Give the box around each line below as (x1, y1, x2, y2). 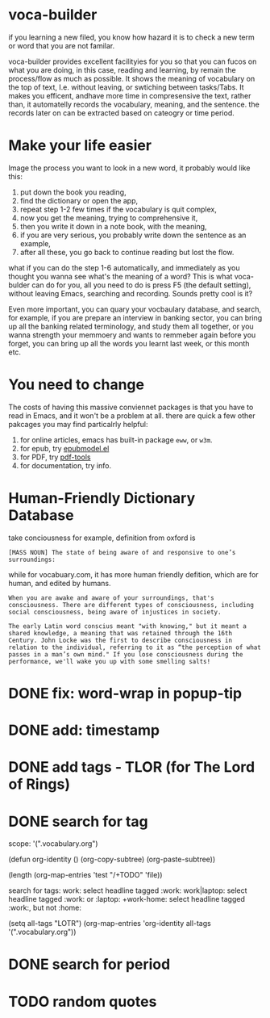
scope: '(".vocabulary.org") (8, 839, 98, 848)
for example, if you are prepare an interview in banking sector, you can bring (8, 312, 263, 322)
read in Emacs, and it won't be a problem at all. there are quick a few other (8, 410, 255, 421)
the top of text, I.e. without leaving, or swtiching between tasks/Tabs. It (8, 82, 244, 92)
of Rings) (8, 775, 71, 794)
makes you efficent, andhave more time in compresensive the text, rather (8, 90, 251, 100)
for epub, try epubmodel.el (19, 443, 110, 453)
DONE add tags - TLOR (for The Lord (8, 758, 255, 777)
